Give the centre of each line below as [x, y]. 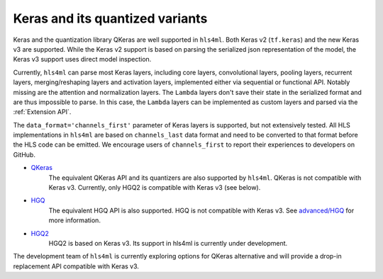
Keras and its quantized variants [110, 18]
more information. [74, 220]
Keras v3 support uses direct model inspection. [82, 59]
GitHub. [24, 154]
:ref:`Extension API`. [42, 112]
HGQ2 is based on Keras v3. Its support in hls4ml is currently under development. [168, 243]
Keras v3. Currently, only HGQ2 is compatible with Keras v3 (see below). [155, 188]
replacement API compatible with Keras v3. [76, 266]
